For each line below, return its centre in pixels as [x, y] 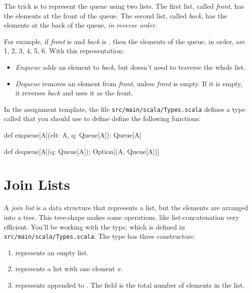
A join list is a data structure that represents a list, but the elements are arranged [126, 208]
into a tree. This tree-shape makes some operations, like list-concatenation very [122, 217]
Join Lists [37, 184]
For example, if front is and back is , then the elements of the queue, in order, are [125, 41]
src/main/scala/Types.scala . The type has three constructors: [100, 236]
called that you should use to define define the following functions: [102, 118]
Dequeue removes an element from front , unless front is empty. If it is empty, [129, 83]
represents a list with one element [65, 269]
